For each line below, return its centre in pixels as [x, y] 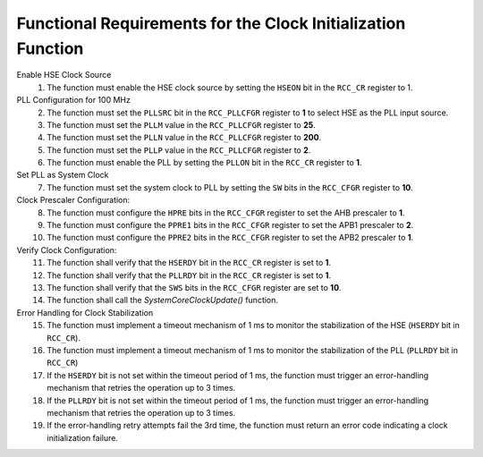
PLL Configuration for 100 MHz [74, 100]
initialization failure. [82, 437]
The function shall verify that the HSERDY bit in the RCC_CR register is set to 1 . [189, 263]
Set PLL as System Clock [63, 175]
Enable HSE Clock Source [64, 75]
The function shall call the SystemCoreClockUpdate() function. [163, 300]
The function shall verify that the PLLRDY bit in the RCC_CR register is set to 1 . [189, 275]
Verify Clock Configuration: [67, 250]
